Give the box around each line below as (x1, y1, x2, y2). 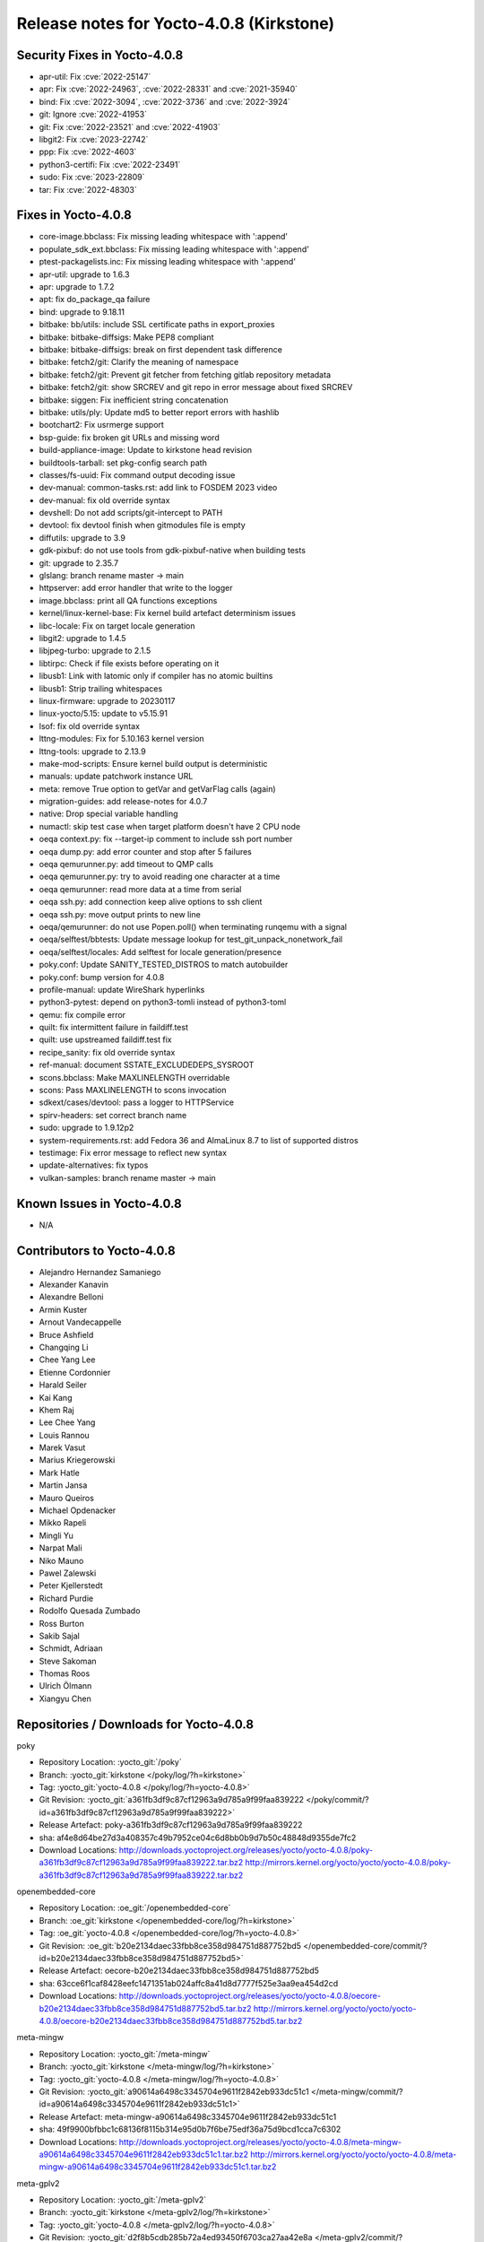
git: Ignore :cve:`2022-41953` (39, 109, 148, 120)
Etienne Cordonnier (39, 1367, 111, 1377)
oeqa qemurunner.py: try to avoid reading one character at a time (39, 871, 281, 882)
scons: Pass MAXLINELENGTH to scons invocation (39, 1085, 227, 1096)
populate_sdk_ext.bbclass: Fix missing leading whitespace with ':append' (39, 243, 309, 255)
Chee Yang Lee (39, 1354, 96, 1365)
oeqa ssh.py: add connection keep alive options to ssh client (39, 897, 263, 908)
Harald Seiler (39, 1379, 87, 1390)
